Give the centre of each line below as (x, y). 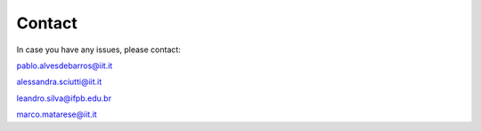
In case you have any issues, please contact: (99, 50)
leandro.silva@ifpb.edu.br (64, 98)
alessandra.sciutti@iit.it (59, 82)
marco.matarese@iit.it (57, 114)
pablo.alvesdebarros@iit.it (65, 65)
